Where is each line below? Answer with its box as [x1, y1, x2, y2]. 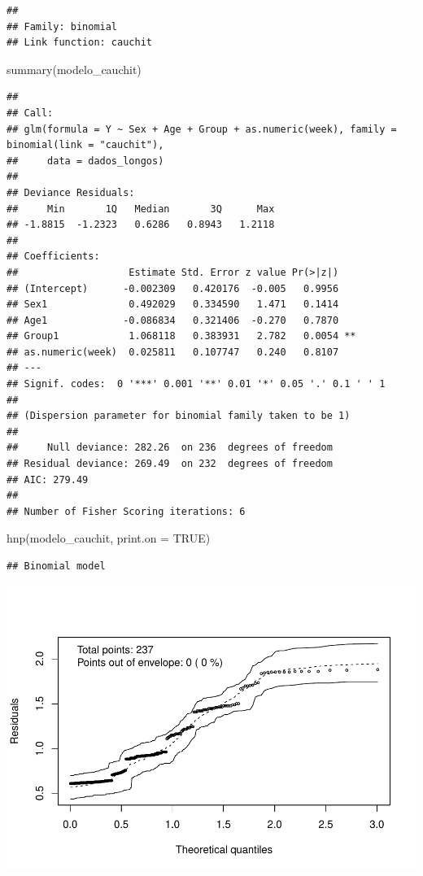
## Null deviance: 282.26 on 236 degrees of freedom [7, 442, 333, 454]
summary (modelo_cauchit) [7, 60, 142, 77]
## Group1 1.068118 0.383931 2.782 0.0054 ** [7, 330, 356, 342]
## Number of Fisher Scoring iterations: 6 [7, 505, 246, 517]
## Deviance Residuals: [7, 186, 135, 198]
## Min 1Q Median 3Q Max [7, 203, 275, 215]
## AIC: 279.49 [7, 473, 89, 486]
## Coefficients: [7, 251, 100, 263]
